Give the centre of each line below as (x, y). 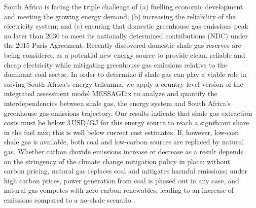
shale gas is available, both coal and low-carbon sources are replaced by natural (124, 142)
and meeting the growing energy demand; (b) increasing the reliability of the (120, 16)
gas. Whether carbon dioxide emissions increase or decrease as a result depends (124, 151)
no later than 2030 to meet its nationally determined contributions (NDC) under (126, 35)
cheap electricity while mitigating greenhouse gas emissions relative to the (115, 64)
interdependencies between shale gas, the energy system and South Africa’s (117, 103)
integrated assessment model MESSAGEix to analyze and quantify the (111, 93)
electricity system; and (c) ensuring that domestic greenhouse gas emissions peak (126, 26)
